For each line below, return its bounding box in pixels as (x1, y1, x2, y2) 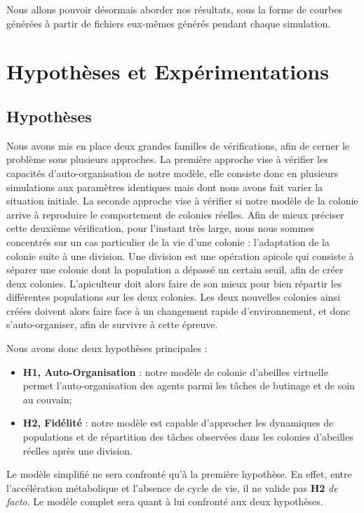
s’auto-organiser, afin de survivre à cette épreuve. (6, 317, 218, 332)
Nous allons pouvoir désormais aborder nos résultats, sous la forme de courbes (6, 2, 342, 16)
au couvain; (22, 391, 72, 406)
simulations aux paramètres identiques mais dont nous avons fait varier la (6, 179, 323, 194)
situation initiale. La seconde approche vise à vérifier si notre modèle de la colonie (6, 193, 358, 208)
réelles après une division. (22, 443, 133, 457)
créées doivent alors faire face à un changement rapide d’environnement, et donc (6, 303, 351, 318)
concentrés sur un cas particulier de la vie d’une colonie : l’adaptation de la (6, 234, 330, 249)
